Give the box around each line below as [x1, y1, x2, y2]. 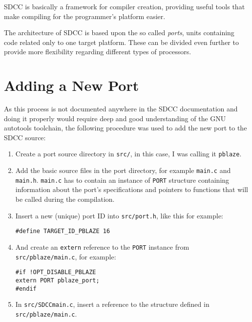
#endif [15, 285, 37, 292]
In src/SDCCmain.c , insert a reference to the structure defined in [15, 299, 210, 309]
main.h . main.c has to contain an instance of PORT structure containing [15, 174, 230, 185]
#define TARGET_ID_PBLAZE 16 [15, 228, 110, 235]
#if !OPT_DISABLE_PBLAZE [15, 269, 96, 276]
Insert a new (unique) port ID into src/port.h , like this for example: [15, 210, 223, 220]
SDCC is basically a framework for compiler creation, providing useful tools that [4, 1, 245, 11]
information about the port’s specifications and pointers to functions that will [15, 184, 248, 194]
